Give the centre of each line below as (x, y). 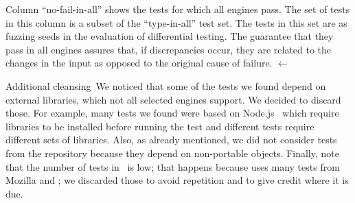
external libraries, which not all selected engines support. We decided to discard (173, 99)
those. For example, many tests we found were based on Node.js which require (172, 113)
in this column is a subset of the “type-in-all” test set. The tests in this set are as (176, 22)
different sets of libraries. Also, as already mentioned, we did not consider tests (171, 140)
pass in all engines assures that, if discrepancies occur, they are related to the (169, 49)
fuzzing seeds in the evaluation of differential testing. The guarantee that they (170, 36)
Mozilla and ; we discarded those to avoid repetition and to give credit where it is (177, 180)
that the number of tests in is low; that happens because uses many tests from (173, 166)
